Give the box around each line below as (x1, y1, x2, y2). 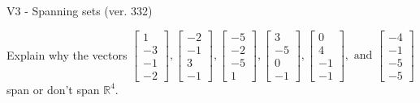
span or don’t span (6, 80, 100, 97)
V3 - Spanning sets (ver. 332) (6, 2, 153, 19)
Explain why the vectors (6, 46, 128, 63)
